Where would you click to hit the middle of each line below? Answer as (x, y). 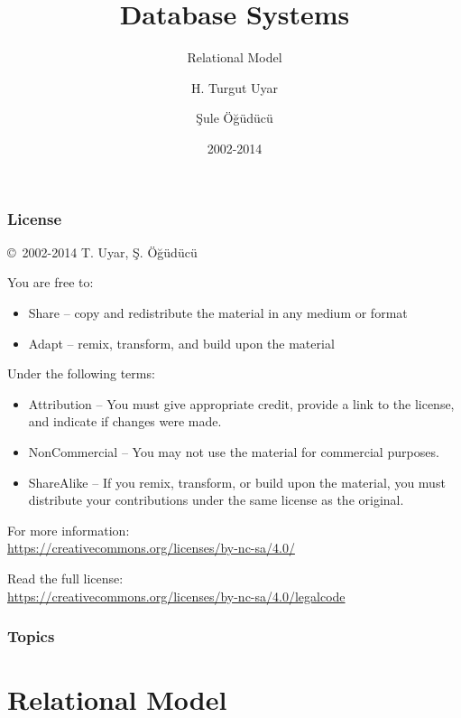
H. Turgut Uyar (235, 87)
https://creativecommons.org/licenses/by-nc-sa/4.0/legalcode (176, 596)
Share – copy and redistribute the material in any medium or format (218, 312)
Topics (31, 636)
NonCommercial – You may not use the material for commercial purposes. (234, 451)
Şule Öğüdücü (235, 118)
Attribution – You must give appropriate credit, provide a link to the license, (241, 403)
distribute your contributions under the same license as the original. (216, 500)
